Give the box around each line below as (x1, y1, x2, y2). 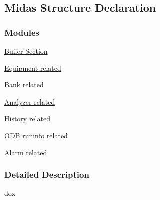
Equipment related (4, 62, 61, 73)
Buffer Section (4, 46, 48, 56)
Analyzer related (4, 96, 55, 107)
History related (4, 113, 50, 124)
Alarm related (4, 147, 47, 157)
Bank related (4, 79, 44, 90)
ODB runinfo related (4, 130, 68, 140)
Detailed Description (4, 168, 89, 181)
